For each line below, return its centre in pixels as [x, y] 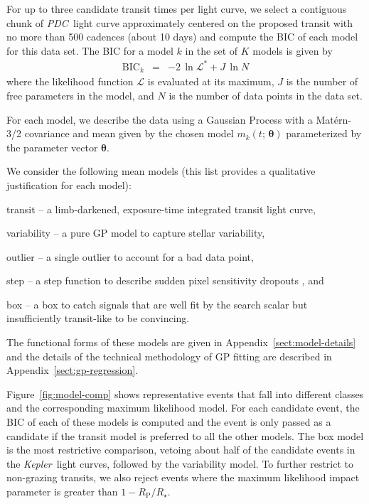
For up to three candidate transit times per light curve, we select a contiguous [177, 9]
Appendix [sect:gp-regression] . [73, 370]
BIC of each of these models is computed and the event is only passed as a [169, 422]
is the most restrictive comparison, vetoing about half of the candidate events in [181, 450]
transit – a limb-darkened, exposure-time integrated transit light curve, [161, 209]
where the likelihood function [70, 81]
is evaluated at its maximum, [211, 81]
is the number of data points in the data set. [266, 95]
